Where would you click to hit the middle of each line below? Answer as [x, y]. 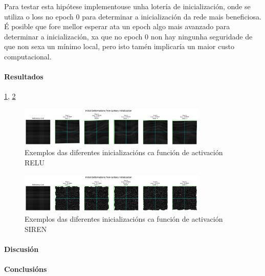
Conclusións [26, 269]
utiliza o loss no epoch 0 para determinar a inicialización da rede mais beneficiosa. [133, 16]
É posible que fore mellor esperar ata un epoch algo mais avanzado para [117, 26]
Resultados [24, 77]
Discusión [21, 249]
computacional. [28, 56]
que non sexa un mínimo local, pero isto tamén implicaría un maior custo [119, 46]
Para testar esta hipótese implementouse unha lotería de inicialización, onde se [127, 6]
